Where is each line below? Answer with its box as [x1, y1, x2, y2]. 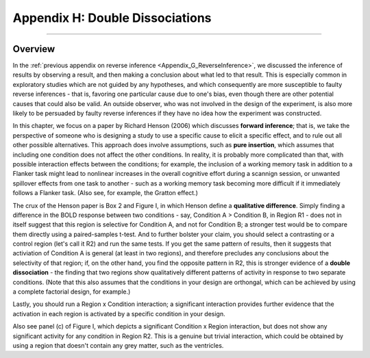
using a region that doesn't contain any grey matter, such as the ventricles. [12, 342, 224, 349]
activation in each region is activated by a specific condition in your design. [12, 309, 225, 318]
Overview [12, 43, 56, 55]
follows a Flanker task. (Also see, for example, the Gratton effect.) [12, 189, 199, 197]
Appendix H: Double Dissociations [12, 10, 212, 25]
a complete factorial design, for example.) [12, 287, 131, 296]
